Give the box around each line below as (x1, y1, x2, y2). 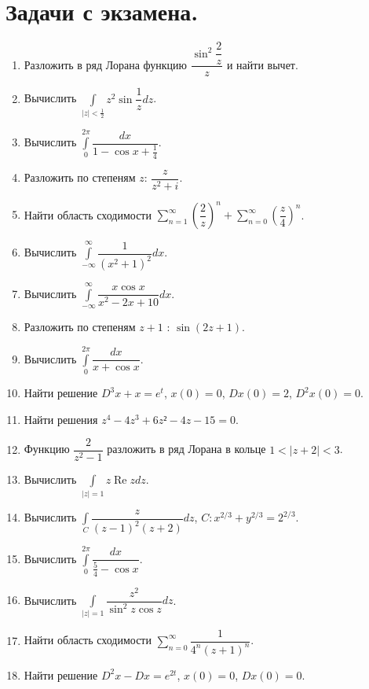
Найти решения (24, 411, 98, 427)
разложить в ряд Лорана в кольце (107, 440, 266, 457)
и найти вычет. (226, 56, 298, 72)
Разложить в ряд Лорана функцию (24, 56, 187, 72)
